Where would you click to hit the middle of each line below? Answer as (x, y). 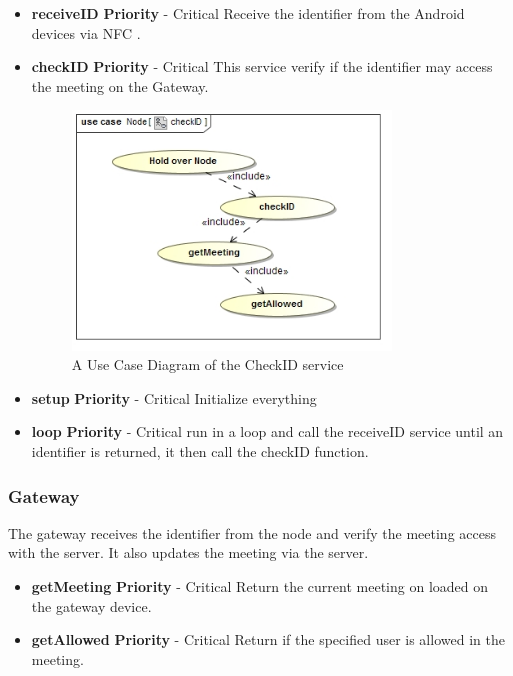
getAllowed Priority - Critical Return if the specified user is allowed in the (268, 639)
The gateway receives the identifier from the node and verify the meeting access (252, 532)
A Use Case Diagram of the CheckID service (207, 364)
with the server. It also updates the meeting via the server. (188, 552)
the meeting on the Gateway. (120, 85)
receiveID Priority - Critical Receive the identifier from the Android (248, 13)
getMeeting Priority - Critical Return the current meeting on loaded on (260, 586)
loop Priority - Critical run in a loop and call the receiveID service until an (267, 431)
